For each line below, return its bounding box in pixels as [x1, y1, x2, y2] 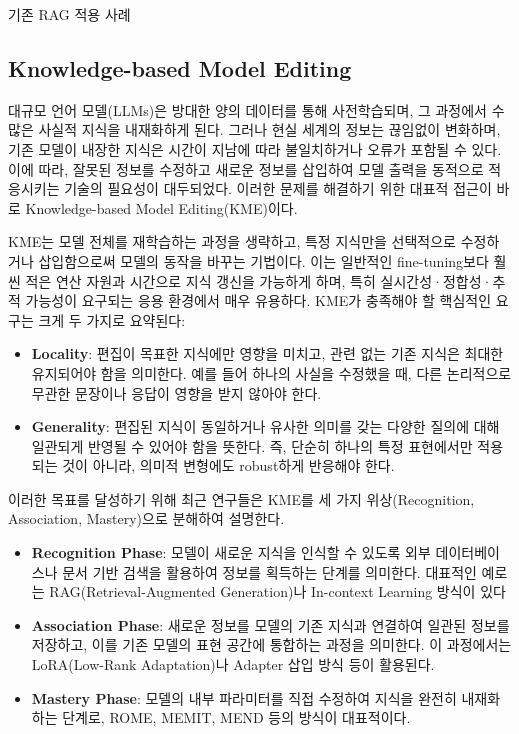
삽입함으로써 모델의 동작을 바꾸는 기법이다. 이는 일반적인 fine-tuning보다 [38, 250, 489, 271]
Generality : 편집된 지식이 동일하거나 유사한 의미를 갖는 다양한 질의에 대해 [31, 416, 500, 437]
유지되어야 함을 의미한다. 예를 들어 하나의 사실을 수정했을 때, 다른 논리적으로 [31, 362, 512, 383]
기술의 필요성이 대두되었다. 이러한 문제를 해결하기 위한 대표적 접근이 [64, 178, 492, 199]
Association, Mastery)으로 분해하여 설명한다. [8, 508, 285, 529]
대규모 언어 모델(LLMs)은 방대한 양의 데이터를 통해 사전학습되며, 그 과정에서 [8, 99, 487, 120]
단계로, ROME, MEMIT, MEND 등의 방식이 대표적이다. [62, 707, 411, 728]
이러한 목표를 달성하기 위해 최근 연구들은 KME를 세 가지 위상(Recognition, [8, 488, 475, 509]
